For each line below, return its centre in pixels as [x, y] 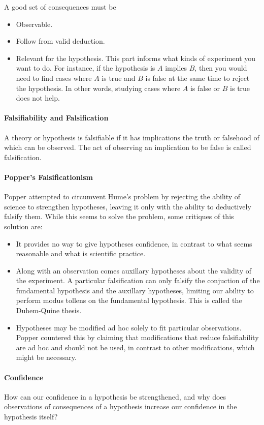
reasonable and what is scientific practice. [81, 253]
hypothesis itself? [31, 417]
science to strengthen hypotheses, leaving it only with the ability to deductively [128, 206]
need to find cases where [54, 78]
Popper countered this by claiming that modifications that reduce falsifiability [137, 337]
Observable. [34, 24]
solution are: [23, 226]
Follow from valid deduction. [60, 41]
